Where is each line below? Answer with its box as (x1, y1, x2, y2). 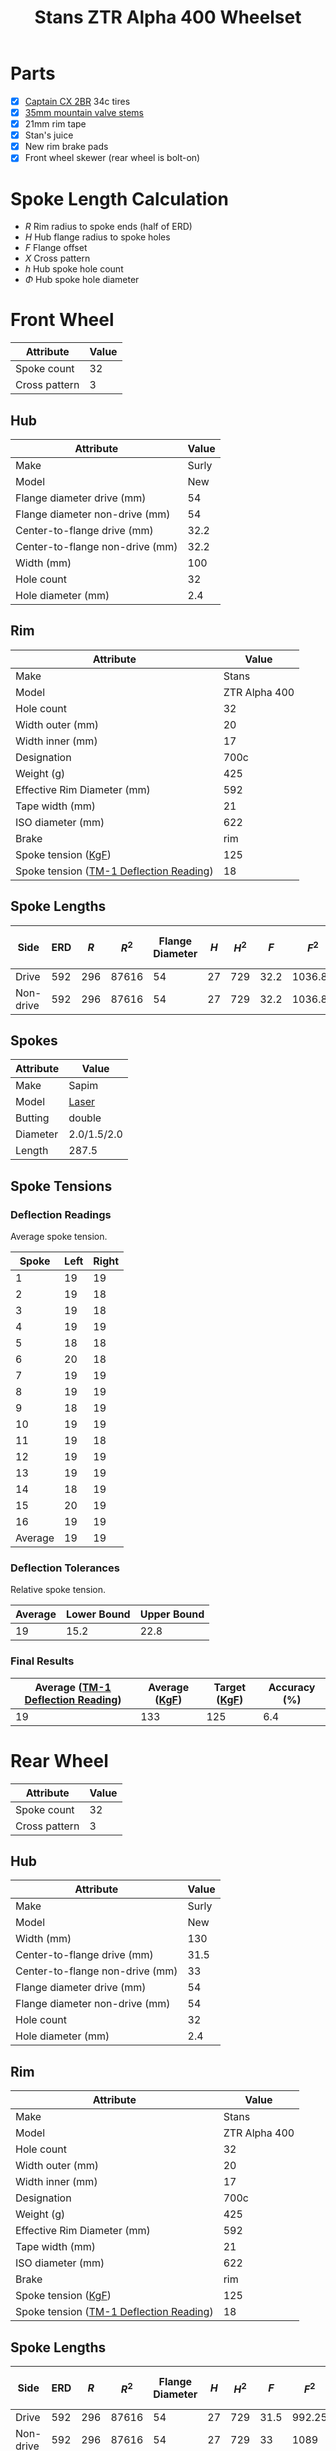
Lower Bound (65, 1607, 131, 1621)
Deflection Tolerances (10, 1561, 120, 1575)
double (68, 1111, 102, 1125)
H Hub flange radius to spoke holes (24, 231, 171, 243)
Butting (15, 1111, 50, 1125)
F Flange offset (24, 242, 88, 254)
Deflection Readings (10, 1207, 112, 1221)
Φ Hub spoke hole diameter (24, 274, 140, 286)
